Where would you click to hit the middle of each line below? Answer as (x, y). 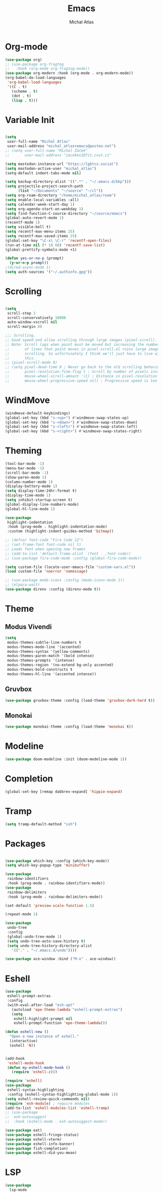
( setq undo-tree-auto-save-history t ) (46, 941)
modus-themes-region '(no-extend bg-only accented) (60, 665)
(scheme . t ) (24, 91)
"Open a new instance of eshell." (44, 1036)
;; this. (20, 358)
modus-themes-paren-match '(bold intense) (51, 656)
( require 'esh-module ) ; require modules (48, 1103)
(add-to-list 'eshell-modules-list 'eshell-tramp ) (57, 1108)
